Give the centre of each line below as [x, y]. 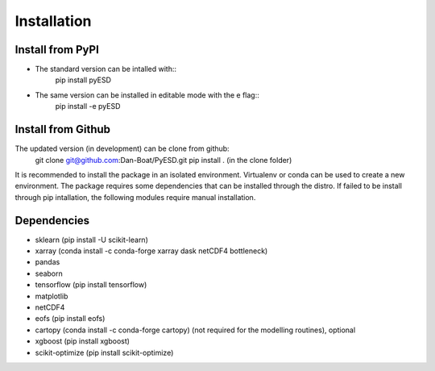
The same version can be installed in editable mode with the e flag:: [147, 95]
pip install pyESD [83, 80]
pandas [48, 262]
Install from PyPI [57, 50]
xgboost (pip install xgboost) [83, 341]
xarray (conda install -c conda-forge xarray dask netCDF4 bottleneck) [151, 251]
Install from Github [63, 129]
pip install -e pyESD [88, 106]
